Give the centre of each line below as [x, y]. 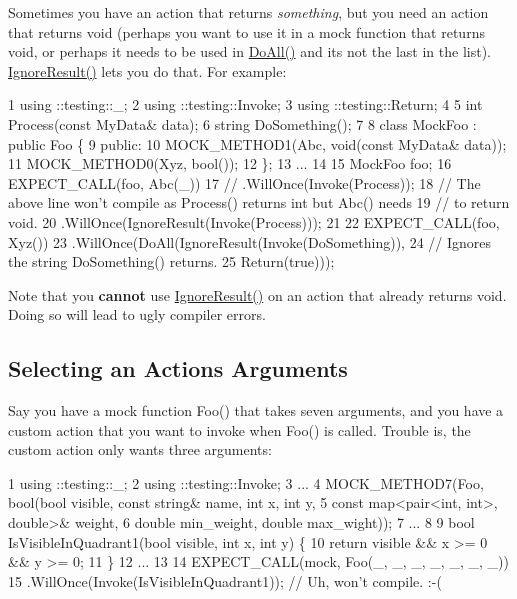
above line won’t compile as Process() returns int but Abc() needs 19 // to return [259, 202]
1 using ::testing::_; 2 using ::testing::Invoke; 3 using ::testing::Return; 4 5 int [245, 104]
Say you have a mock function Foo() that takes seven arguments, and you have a [256, 410]
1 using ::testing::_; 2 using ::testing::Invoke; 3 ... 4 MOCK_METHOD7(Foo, [246, 482]
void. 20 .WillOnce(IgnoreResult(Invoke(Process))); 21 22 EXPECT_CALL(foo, [254, 221]
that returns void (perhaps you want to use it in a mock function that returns [246, 31]
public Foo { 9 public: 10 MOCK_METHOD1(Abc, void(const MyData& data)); [257, 143]
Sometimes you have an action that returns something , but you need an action [248, 12]
